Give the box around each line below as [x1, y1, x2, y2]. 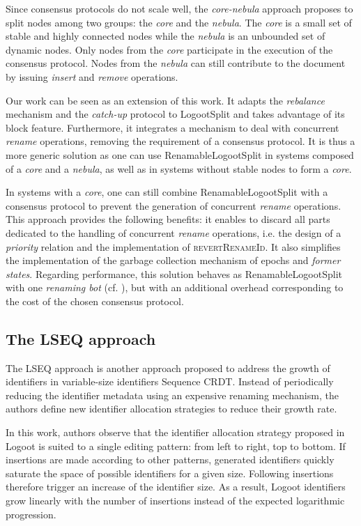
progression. [6, 506, 56, 521]
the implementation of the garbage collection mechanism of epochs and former [6, 253, 341, 268]
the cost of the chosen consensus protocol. [6, 293, 184, 308]
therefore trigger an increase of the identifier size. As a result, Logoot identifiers [6, 479, 346, 494]
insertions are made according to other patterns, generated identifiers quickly [6, 452, 335, 467]
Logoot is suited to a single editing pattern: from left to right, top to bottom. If [6, 438, 346, 453]
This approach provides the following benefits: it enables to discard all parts [6, 212, 330, 226]
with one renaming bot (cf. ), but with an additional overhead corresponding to [6, 280, 344, 295]
